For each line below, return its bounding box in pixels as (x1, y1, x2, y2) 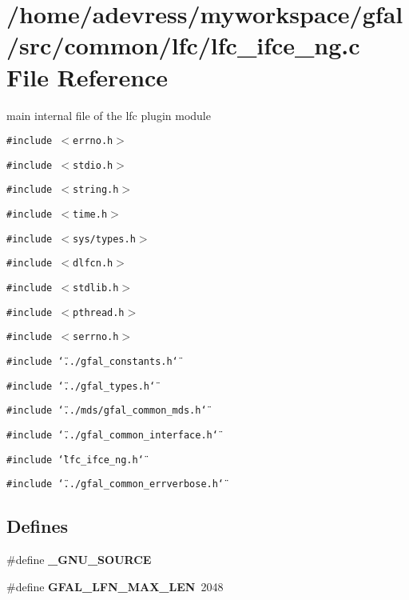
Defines (6, 514, 69, 538)
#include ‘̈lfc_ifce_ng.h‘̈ (6, 454, 144, 466)
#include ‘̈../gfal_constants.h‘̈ (6, 356, 178, 367)
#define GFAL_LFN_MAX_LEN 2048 (6, 578, 224, 594)
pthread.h (73, 306, 125, 318)
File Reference (6, 60, 169, 93)
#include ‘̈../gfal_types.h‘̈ (6, 380, 156, 392)
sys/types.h (73, 233, 136, 245)
